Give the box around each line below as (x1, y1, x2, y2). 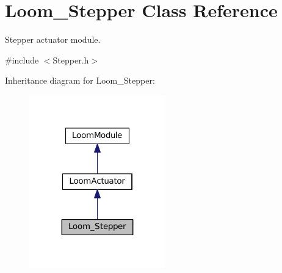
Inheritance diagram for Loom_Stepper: (5, 74, 155, 87)
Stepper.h (52, 53, 89, 66)
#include (5, 53, 39, 66)
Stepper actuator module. (5, 33, 101, 46)
